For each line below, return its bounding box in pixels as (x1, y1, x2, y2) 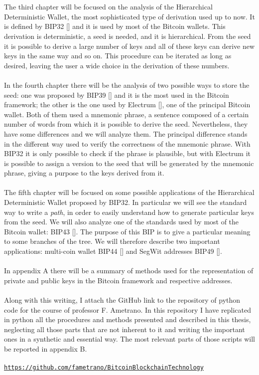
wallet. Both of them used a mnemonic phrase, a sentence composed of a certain (4, 109, 249, 119)
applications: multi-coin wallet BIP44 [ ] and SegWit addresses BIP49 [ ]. (4, 246, 222, 256)
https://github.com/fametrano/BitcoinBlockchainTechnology (4, 364, 204, 372)
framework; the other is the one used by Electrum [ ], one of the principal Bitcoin (4, 99, 251, 110)
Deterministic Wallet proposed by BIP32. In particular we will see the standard (4, 197, 247, 207)
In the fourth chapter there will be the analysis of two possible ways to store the (4, 79, 250, 90)
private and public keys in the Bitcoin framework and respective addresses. (4, 275, 233, 285)
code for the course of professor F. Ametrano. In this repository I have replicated (4, 304, 251, 315)
